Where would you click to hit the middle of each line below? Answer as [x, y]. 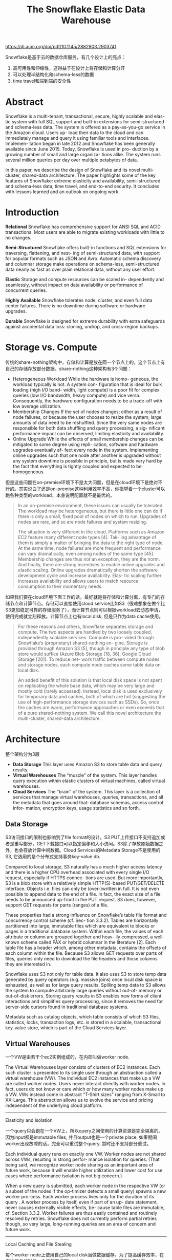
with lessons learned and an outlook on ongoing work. [62, 192]
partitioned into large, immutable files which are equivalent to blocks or [80, 925]
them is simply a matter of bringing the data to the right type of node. [91, 543]
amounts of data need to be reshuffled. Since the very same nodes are [87, 423]
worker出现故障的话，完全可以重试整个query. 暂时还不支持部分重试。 [78, 1143]
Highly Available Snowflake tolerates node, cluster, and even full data [79, 300]
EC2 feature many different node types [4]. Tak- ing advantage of [87, 537]
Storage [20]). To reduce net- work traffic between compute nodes [89, 659]
